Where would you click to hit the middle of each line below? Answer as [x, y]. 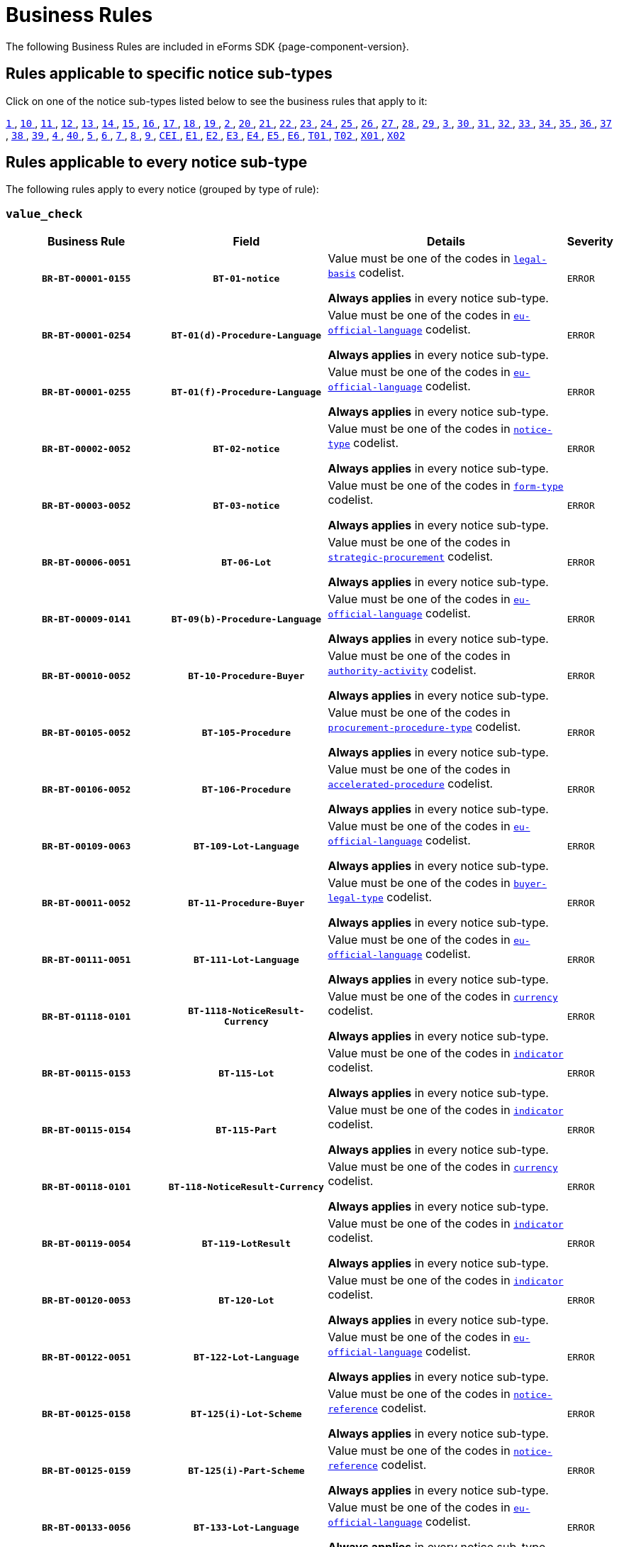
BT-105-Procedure [246, 732]
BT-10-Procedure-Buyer [246, 676]
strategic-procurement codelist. [411, 557]
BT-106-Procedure [246, 789]
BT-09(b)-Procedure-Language [246, 619]
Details [446, 242]
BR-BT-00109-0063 [87, 846]
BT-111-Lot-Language [246, 959]
